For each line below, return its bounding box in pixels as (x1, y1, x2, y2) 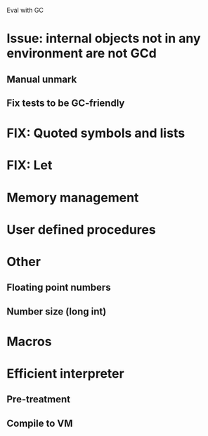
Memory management (6, 190, 139, 206)
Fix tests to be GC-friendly (6, 97, 125, 109)
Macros (6, 333, 52, 350)
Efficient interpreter (6, 366, 124, 382)
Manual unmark (6, 73, 77, 85)
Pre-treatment (6, 393, 71, 406)
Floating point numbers (6, 282, 111, 293)
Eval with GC (6, 6, 44, 14)
